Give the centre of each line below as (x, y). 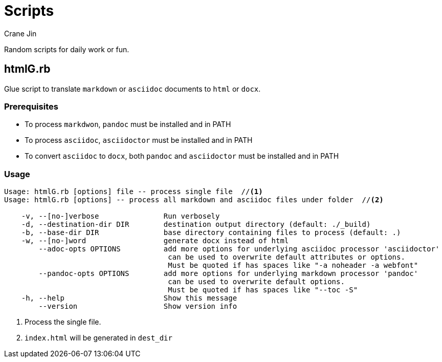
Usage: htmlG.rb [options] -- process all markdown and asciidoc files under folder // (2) (194, 200)
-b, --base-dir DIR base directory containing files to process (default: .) (211, 233)
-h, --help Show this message (129, 298)
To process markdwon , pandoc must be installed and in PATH (128, 124)
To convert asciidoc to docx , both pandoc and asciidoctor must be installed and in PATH (182, 156)
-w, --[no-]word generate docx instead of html (155, 241)
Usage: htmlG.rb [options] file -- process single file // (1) (134, 192)
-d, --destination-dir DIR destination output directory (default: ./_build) (196, 225)
